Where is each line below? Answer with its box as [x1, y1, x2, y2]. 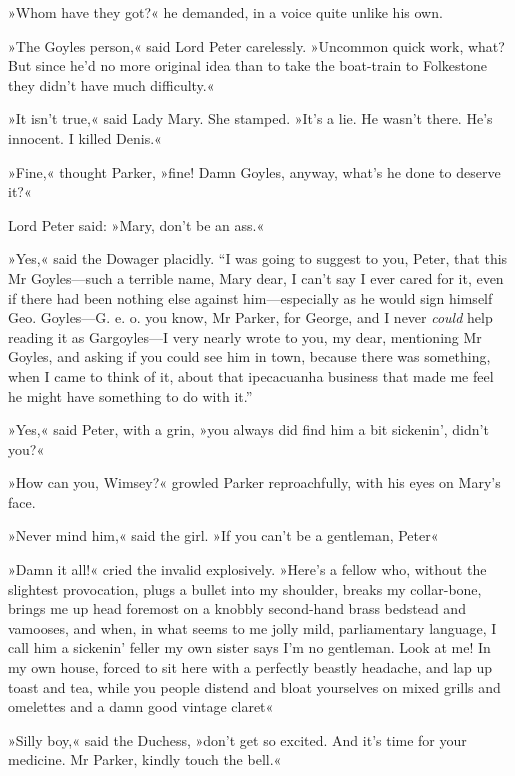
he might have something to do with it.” [8, 385, 253, 406]
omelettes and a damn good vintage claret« [8, 696, 274, 717]
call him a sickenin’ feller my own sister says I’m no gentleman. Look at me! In [8, 637, 491, 658]
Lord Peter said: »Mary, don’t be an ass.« [8, 214, 265, 235]
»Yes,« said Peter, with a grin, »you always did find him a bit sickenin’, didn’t [8, 419, 489, 440]
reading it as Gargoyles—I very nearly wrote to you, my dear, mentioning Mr [8, 326, 482, 347]
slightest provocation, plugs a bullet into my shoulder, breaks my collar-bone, [8, 578, 482, 599]
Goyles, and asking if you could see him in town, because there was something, [8, 346, 491, 367]
